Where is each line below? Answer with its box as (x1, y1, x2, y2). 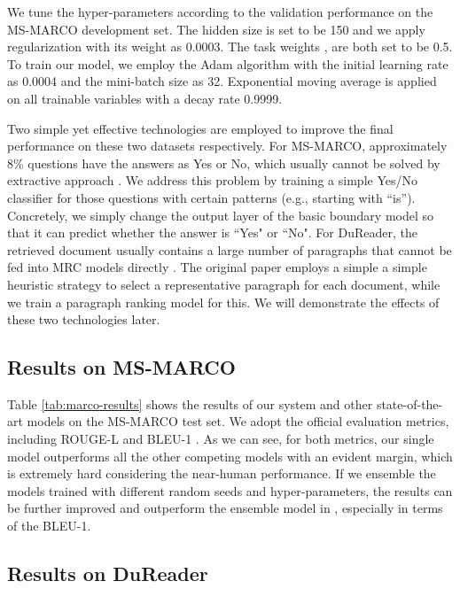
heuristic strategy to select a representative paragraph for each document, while (7, 275, 441, 293)
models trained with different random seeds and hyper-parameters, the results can (7, 481, 453, 500)
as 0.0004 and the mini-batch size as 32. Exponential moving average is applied (7, 72, 437, 90)
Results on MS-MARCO (7, 353, 236, 381)
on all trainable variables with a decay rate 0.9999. (7, 89, 283, 107)
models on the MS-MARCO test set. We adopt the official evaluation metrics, (27, 412, 449, 430)
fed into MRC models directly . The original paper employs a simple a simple (7, 258, 427, 276)
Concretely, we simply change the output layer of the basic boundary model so (7, 205, 434, 224)
